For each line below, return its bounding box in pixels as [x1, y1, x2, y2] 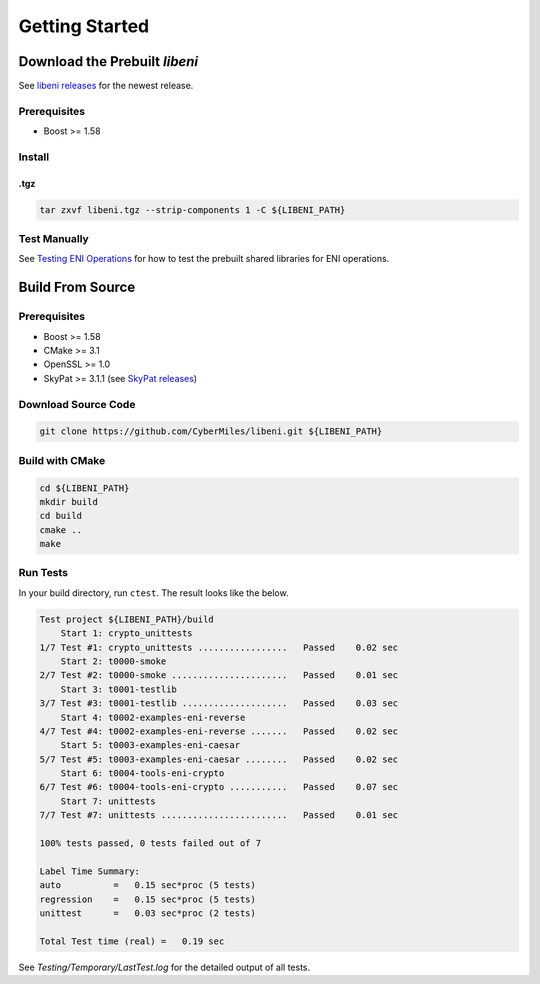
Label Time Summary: [39, 865, 140, 877]
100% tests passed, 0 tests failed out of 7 [39, 838, 262, 849]
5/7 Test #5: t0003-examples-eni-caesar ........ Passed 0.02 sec [39, 753, 399, 765]
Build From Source [18, 279, 136, 296]
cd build [39, 510, 83, 522]
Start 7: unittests [60, 795, 157, 807]
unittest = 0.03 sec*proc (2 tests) [39, 907, 257, 919]
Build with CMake [18, 453, 106, 467]
